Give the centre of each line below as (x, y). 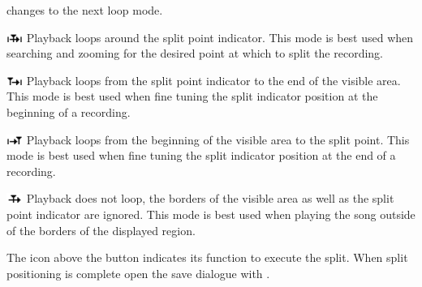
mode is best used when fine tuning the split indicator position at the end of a (201, 155)
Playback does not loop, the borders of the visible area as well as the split (210, 198)
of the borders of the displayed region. (101, 230)
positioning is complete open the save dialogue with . (138, 273)
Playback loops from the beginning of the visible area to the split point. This (218, 139)
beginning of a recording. (69, 111)
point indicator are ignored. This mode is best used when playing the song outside (211, 214)
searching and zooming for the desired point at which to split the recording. (195, 53)
